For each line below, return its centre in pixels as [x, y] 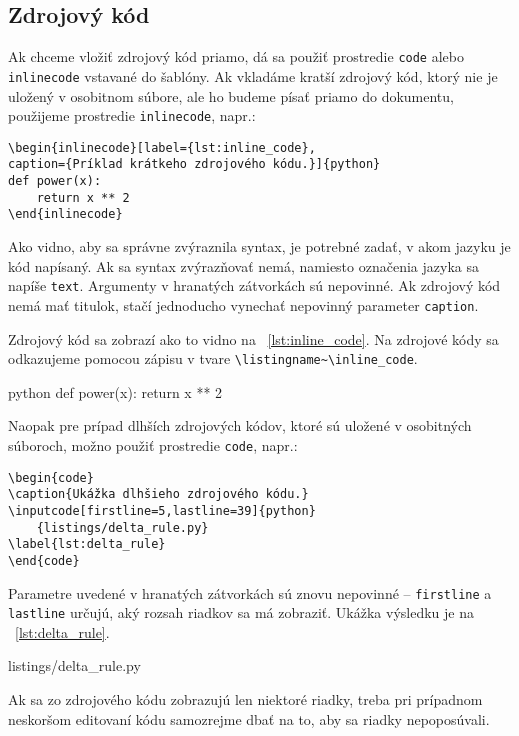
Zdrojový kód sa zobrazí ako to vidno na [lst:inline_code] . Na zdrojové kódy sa [253, 338]
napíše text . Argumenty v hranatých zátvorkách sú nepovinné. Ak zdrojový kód [254, 285]
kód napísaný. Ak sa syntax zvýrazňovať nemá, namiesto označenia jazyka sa [243, 265]
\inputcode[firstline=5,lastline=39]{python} [162, 510]
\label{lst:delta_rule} [87, 544]
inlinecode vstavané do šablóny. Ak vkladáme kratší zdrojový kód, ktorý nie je [253, 75]
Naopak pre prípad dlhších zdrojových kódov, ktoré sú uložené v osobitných [240, 425]
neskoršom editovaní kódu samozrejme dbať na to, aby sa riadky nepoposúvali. [249, 718]
